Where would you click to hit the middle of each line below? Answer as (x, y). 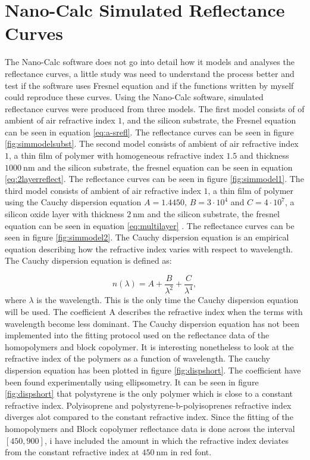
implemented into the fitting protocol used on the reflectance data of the (137, 335)
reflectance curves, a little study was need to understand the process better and (150, 73)
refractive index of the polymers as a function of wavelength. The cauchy (137, 358)
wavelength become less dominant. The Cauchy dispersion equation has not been (152, 323)
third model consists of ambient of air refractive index (103, 190)
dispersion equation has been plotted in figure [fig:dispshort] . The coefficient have (153, 370)
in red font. (191, 452)
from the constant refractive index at (72, 452)
